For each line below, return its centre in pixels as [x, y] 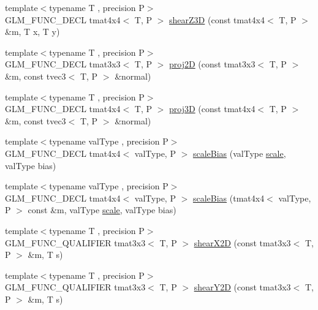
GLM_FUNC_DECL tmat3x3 [63, 64]
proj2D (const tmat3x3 [212, 64]
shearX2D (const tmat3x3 [242, 242]
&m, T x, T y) [32, 32]
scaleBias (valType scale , [239, 153]
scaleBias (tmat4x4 [229, 198]
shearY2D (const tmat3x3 [242, 287]
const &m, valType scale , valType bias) [102, 210]
